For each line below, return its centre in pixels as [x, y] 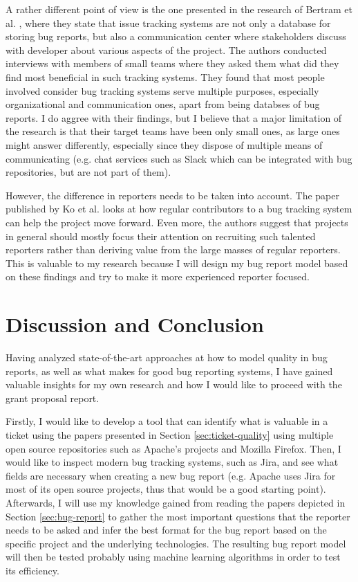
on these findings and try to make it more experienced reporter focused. [158, 276]
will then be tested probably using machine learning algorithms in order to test [173, 557]
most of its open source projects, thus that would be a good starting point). [166, 489]
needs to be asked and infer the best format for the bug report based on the [166, 530]
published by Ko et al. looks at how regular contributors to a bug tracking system [179, 209]
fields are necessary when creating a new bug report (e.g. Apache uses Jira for [171, 475]
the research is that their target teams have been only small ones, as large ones [173, 131]
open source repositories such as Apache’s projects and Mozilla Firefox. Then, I [173, 448]
